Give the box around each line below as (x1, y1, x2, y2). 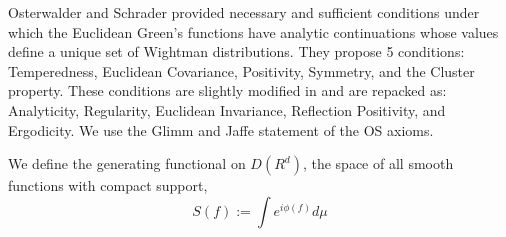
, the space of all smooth (302, 153, 454, 174)
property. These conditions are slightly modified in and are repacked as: (8, 80, 447, 101)
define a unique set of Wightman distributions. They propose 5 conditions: (8, 41, 465, 62)
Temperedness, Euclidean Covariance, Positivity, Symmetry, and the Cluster (8, 60, 475, 81)
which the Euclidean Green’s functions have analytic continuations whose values (8, 21, 499, 42)
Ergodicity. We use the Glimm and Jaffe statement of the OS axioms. (8, 119, 434, 140)
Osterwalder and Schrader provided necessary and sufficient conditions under (8, 2, 480, 22)
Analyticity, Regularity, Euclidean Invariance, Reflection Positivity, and (8, 99, 446, 120)
